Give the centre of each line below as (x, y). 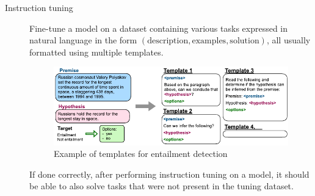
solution (244, 41)
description (168, 41)
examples (209, 41)
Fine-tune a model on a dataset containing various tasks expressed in (159, 28)
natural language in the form (83, 40)
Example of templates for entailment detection (141, 154)
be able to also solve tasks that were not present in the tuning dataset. (161, 186)
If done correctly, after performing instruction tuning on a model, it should (169, 174)
